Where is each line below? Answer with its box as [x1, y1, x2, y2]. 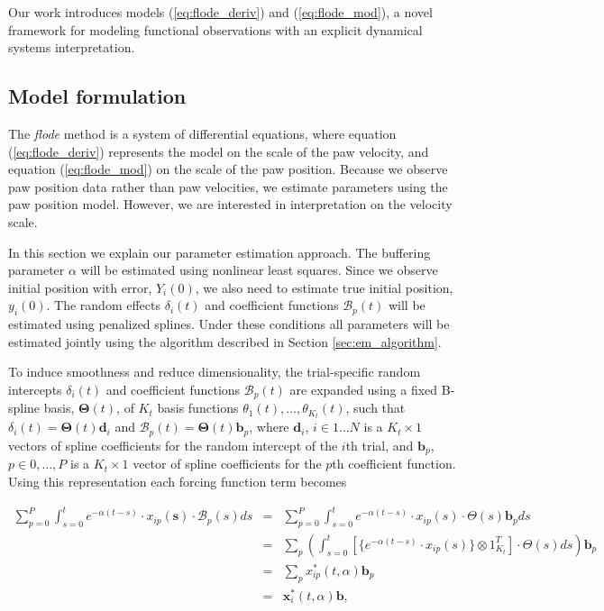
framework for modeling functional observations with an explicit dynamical [8, 20, 423, 39]
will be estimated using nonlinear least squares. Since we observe [80, 260, 438, 279]
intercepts [8, 379, 62, 398]
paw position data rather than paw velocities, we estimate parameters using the [8, 177, 448, 196]
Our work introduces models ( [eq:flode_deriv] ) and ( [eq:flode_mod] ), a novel [8, 3, 433, 21]
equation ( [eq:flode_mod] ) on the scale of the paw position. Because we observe [8, 160, 448, 178]
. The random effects [46, 296, 160, 315]
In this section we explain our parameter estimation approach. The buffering [8, 242, 431, 261]
